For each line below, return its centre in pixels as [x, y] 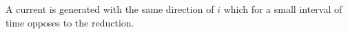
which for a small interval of [283, 9]
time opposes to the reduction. [70, 22]
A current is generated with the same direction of [110, 9]
